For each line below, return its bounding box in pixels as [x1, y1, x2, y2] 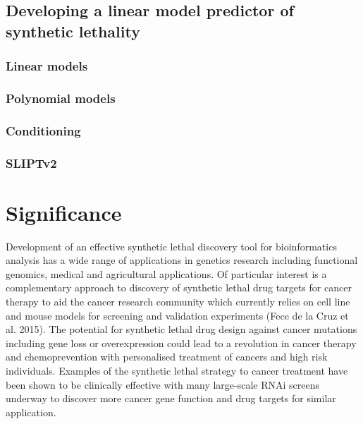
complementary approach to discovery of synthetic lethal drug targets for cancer [6, 280, 352, 295]
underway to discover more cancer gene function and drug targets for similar [6, 391, 336, 406]
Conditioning [6, 121, 81, 139]
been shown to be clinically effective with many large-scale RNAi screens [6, 377, 320, 392]
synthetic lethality [6, 20, 140, 42]
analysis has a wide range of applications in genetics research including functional [6, 253, 358, 267]
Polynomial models [6, 89, 116, 107]
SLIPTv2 [6, 154, 57, 171]
